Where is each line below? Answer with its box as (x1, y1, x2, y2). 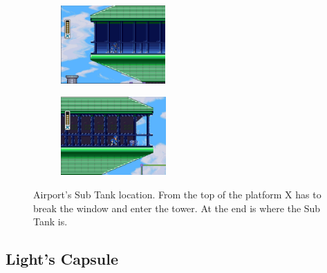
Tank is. (33, 214, 68, 229)
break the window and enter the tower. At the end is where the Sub (33, 200, 321, 215)
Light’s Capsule (6, 248, 119, 270)
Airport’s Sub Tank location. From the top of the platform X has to (33, 187, 321, 201)
